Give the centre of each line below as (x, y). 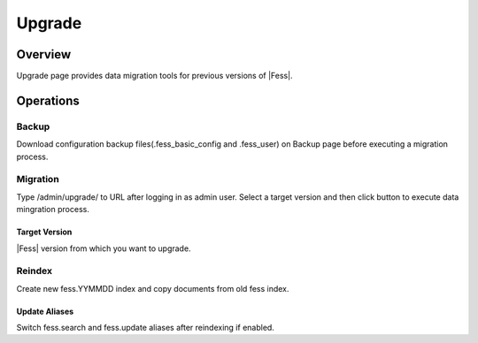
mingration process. (53, 210)
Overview (44, 54)
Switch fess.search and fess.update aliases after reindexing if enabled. (145, 328)
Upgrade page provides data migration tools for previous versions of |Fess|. (154, 76)
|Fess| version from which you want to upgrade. (104, 248)
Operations (48, 100)
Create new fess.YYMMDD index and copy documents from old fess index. (153, 288)
